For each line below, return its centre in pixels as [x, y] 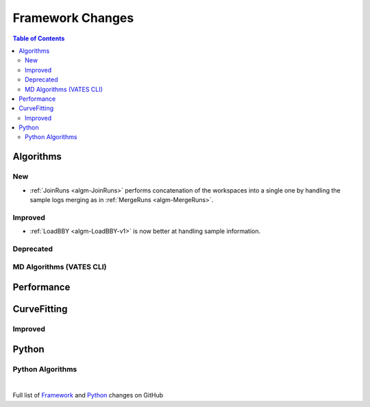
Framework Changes [73, 18]
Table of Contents [39, 38]
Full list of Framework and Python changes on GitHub [88, 395]
